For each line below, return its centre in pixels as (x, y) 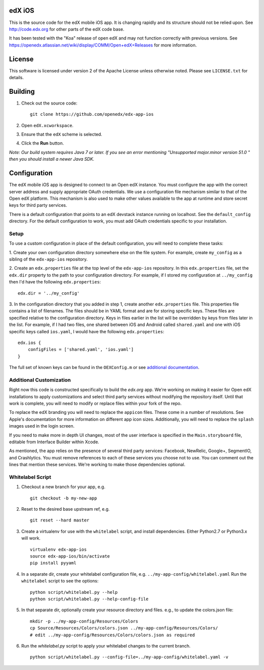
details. (16, 77)
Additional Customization (40, 380)
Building (22, 91)
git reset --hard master (60, 520)
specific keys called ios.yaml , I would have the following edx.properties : (87, 331)
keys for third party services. (38, 205)
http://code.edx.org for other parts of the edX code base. (67, 29)
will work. (31, 538)
